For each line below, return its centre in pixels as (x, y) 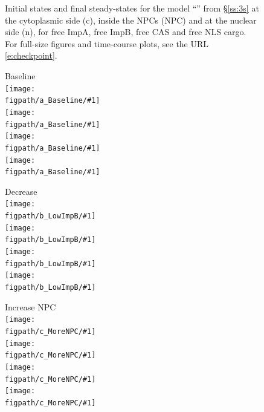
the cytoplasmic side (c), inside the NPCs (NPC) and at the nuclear (131, 20)
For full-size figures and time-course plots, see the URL (107, 43)
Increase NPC (31, 306)
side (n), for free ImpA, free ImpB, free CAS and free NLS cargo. (126, 32)
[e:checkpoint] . (31, 55)
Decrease (21, 191)
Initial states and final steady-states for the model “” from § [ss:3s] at (132, 8)
